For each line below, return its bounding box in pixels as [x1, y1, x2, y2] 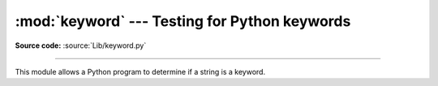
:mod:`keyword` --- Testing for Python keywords [15, 12, 351, 30]
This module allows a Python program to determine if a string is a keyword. [15, 67, 266, 76]
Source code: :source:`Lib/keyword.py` [15, 41, 147, 50]
